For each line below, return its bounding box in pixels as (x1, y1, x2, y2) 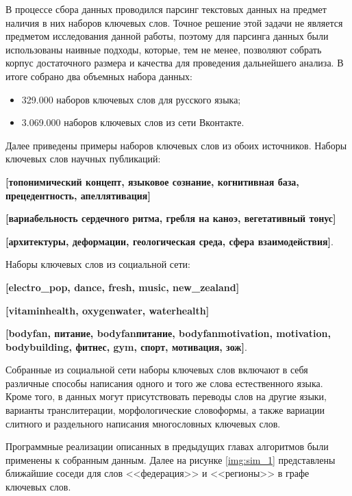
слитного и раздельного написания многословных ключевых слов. (5, 416, 281, 430)
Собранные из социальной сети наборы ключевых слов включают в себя (5, 362, 308, 377)
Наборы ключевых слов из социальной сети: (5, 257, 190, 271)
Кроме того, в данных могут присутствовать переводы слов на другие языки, (5, 389, 327, 404)
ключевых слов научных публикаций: (5, 151, 161, 166)
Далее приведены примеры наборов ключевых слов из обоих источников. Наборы (5, 138, 347, 152)
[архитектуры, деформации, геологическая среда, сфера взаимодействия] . (5, 234, 334, 248)
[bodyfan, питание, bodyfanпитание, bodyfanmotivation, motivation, (5, 326, 331, 340)
